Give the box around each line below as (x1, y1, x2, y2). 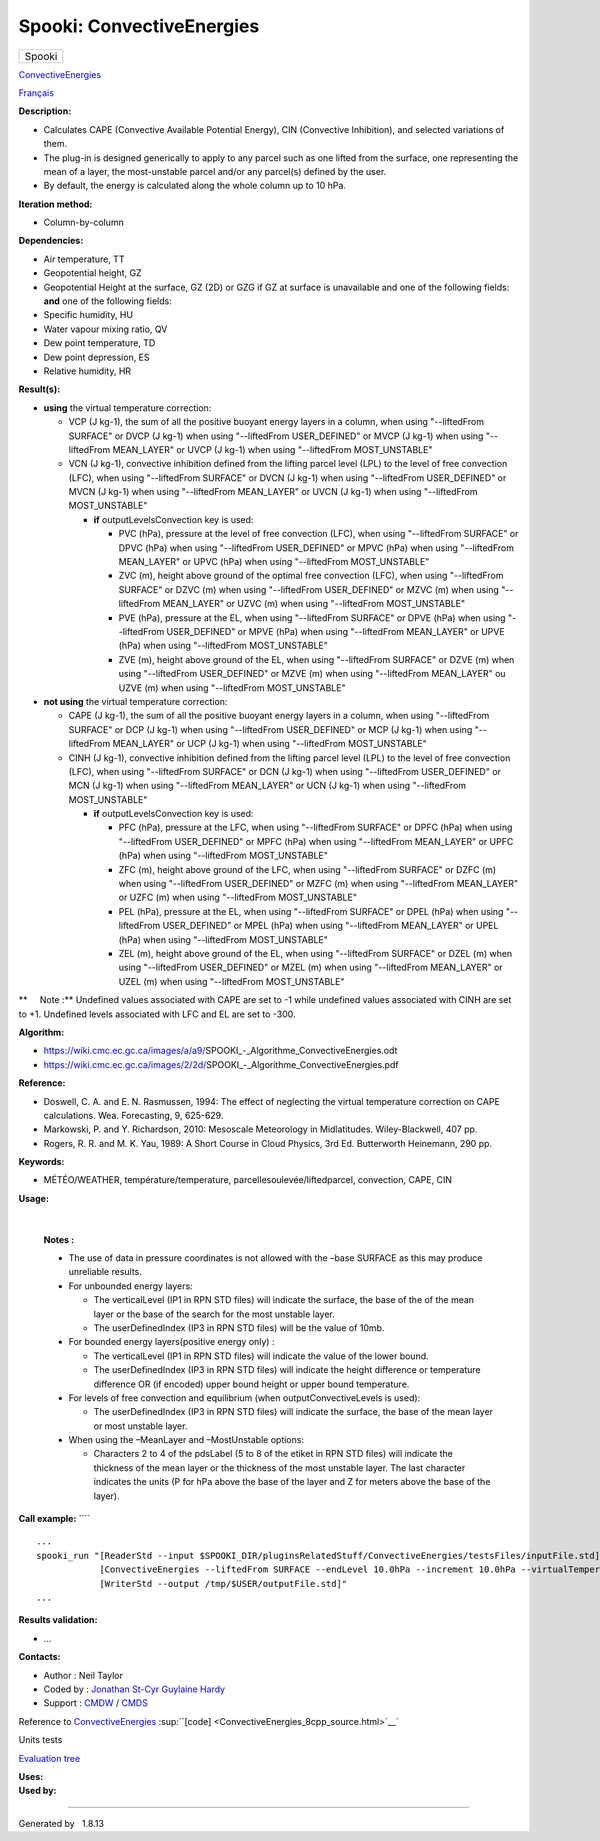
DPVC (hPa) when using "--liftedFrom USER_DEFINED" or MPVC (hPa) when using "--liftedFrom (118, 541, 515, 554)
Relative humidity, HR (43, 365, 132, 377)
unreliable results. (68, 1266, 142, 1278)
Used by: (18, 1785, 57, 1797)
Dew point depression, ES (43, 351, 150, 363)
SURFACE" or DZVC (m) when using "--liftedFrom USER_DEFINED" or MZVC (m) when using (118, 583, 500, 595)
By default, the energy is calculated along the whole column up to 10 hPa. (43, 180, 347, 192)
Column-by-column (43, 216, 124, 229)
